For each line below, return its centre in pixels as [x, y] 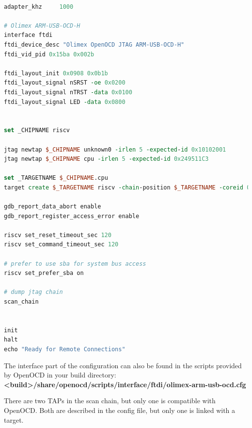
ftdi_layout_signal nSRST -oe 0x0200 [65, 83]
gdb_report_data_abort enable [53, 207]
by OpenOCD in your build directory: [60, 375]
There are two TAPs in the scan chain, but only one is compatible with [110, 401]
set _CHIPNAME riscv [37, 130]
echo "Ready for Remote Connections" [65, 349]
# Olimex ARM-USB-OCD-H [42, 26]
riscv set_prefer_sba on [44, 273]
